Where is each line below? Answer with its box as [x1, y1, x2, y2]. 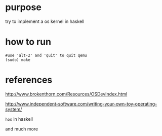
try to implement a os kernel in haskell [5, 18, 85, 24]
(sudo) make [5, 57, 30, 62]
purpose [5, 2, 42, 13]
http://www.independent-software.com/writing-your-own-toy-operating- [5, 100, 157, 107]
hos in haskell [5, 116, 33, 122]
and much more [5, 126, 38, 132]
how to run [5, 36, 52, 48]
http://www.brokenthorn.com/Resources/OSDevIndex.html [5, 91, 128, 97]
